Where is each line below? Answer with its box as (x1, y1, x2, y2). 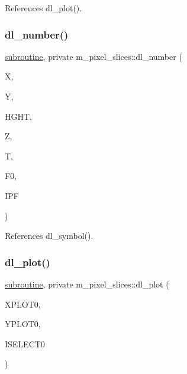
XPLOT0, (5, 298, 41, 310)
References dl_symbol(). (5, 229, 93, 242)
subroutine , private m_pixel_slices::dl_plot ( (5, 277, 169, 290)
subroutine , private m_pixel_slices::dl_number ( (5, 50, 182, 62)
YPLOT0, (5, 318, 41, 330)
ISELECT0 (5, 337, 45, 350)
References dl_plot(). (5, 2, 82, 14)
